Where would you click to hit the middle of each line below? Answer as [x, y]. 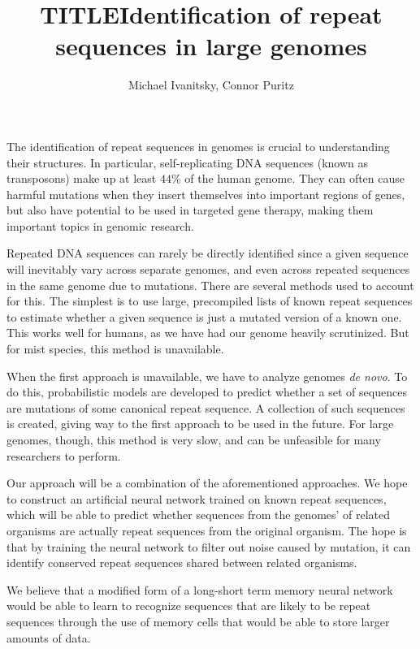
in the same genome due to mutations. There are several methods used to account [210, 285]
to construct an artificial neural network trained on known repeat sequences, [197, 498]
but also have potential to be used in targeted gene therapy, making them [190, 210]
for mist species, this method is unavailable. [115, 349]
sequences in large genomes [211, 46]
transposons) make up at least [82, 178]
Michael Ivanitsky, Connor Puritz [211, 85]
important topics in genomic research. [100, 225]
